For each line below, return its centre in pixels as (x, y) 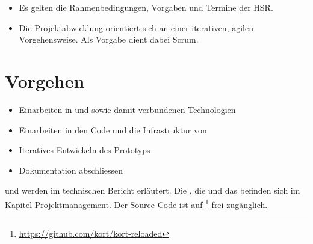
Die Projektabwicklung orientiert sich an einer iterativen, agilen (136, 27)
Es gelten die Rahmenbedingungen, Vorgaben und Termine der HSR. (146, 7)
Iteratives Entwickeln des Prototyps (85, 150)
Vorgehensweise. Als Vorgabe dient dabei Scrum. (109, 39)
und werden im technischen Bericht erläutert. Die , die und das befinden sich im (153, 190)
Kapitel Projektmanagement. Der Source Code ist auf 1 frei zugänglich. (136, 203)
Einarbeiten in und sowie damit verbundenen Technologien (127, 109)
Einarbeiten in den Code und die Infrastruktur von (113, 130)
